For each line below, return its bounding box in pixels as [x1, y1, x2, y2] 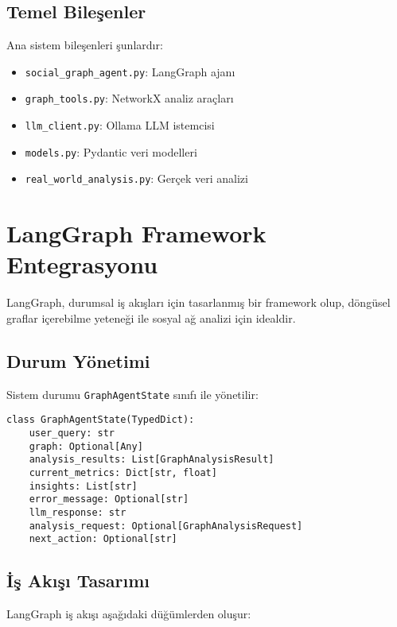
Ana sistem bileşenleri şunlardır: [6, 37, 163, 53]
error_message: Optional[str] [29, 493, 189, 505]
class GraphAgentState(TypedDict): [6, 414, 195, 426]
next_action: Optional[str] [29, 533, 177, 545]
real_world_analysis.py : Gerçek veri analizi [25, 170, 248, 187]
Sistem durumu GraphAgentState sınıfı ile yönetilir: [6, 385, 259, 402]
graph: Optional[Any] [29, 440, 143, 452]
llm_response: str [29, 507, 126, 519]
